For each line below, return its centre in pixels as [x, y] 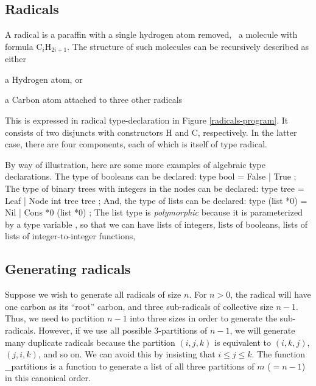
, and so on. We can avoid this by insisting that [127, 354]
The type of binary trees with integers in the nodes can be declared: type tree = [155, 188]
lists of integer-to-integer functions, [70, 236]
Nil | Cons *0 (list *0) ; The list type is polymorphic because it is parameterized [154, 212]
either [16, 59]
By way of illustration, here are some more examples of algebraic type [135, 164]
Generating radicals [68, 269]
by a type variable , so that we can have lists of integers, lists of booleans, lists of [156, 224]
